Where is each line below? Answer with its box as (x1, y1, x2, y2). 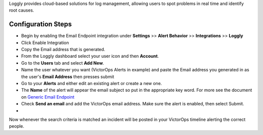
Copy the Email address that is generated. (21, 47, 106, 52)
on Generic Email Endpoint (21, 94, 75, 100)
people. (9, 123, 24, 129)
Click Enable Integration (21, 39, 69, 46)
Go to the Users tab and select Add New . (21, 60, 104, 66)
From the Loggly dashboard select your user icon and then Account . (21, 53, 159, 59)
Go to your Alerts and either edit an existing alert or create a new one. (21, 81, 162, 86)
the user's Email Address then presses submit (21, 73, 114, 80)
